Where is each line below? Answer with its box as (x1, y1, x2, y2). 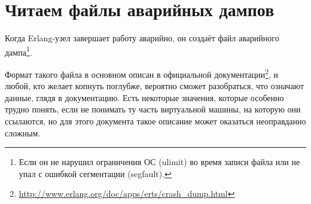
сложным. (5, 126, 41, 139)
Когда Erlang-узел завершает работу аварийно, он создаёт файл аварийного (5, 32, 279, 44)
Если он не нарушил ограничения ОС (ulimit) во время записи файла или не (19, 156, 300, 168)
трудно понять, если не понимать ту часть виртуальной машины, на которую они (5, 103, 301, 115)
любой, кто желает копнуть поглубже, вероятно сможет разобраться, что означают (5, 80, 304, 92)
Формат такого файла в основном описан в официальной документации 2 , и (5, 66, 279, 80)
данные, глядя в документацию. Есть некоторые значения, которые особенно (5, 91, 284, 103)
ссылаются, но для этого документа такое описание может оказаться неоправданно (5, 115, 306, 127)
